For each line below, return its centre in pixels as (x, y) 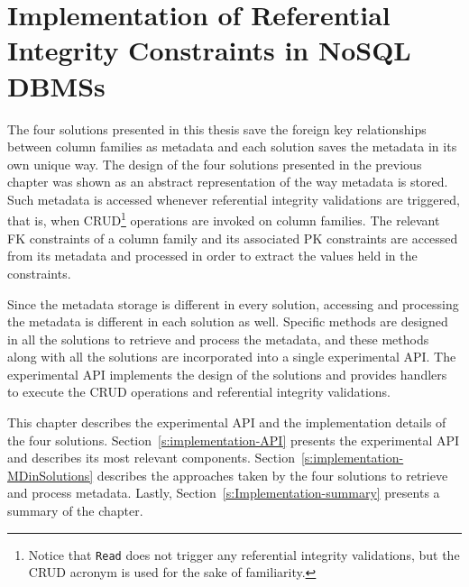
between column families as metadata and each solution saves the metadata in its (232, 147)
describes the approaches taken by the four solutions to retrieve (272, 475)
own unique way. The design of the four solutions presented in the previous (215, 164)
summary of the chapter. (75, 511)
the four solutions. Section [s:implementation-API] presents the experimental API (234, 440)
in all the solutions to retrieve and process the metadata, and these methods (218, 339)
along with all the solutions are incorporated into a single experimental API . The (232, 357)
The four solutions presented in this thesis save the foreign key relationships (217, 128)
